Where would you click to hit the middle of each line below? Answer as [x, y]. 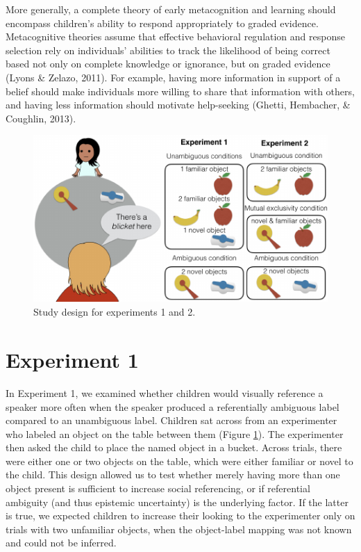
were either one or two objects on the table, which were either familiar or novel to [179, 461]
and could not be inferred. [61, 543]
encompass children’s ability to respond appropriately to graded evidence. [162, 23]
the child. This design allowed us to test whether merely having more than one [173, 474]
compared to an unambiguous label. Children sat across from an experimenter [171, 420]
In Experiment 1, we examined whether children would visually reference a [165, 392]
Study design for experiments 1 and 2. [115, 312]
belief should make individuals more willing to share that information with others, [180, 91]
